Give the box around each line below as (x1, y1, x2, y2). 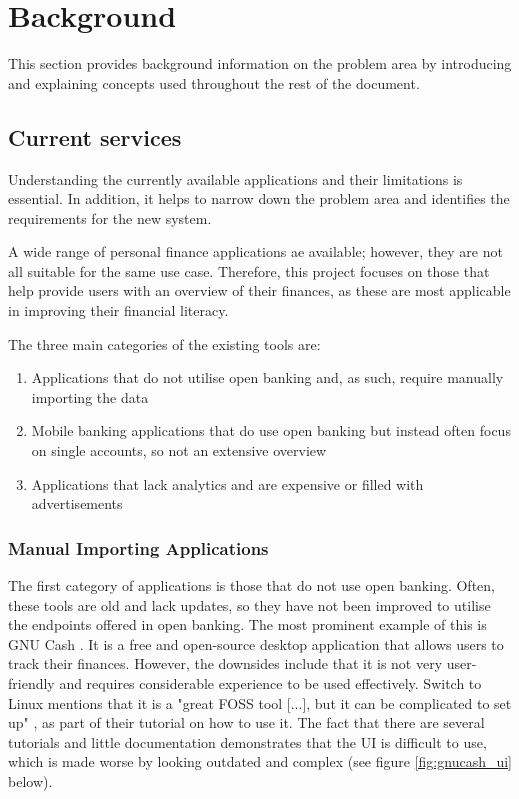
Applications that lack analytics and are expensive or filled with (31, 473, 424, 494)
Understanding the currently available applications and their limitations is (8, 168, 463, 189)
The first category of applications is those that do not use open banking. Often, (8, 575, 495, 596)
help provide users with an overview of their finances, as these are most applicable (8, 280, 511, 301)
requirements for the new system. (8, 207, 212, 228)
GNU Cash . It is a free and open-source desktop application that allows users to (8, 633, 504, 654)
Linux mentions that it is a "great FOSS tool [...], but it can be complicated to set (8, 692, 512, 713)
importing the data (31, 386, 149, 407)
